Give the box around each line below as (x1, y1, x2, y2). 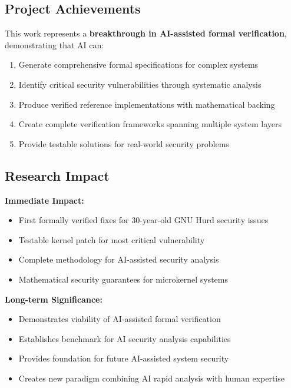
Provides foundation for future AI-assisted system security (18, 352, 229, 364)
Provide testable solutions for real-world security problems (18, 137, 229, 150)
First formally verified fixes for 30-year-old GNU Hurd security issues (18, 214, 269, 226)
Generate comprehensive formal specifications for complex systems (18, 58, 259, 71)
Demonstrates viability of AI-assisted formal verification (18, 313, 221, 325)
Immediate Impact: (5, 194, 84, 206)
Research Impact (5, 166, 110, 184)
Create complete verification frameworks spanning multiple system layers (18, 118, 282, 130)
